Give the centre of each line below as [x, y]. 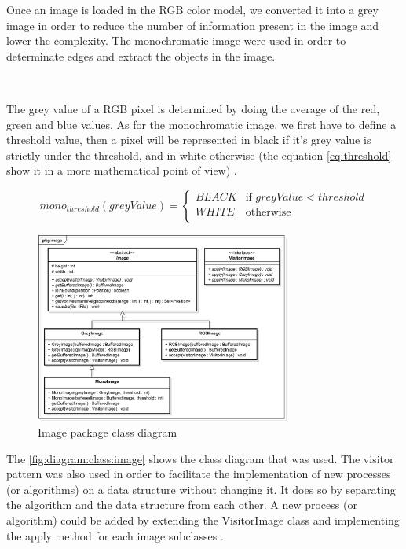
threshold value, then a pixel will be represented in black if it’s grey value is [189, 140]
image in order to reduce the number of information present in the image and [192, 25]
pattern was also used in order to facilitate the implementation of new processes [199, 474]
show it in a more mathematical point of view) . [122, 170]
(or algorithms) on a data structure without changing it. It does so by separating [201, 489]
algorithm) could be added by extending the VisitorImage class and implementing [203, 520]
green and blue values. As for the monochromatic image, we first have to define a [201, 124]
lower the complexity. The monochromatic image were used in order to [176, 41]
